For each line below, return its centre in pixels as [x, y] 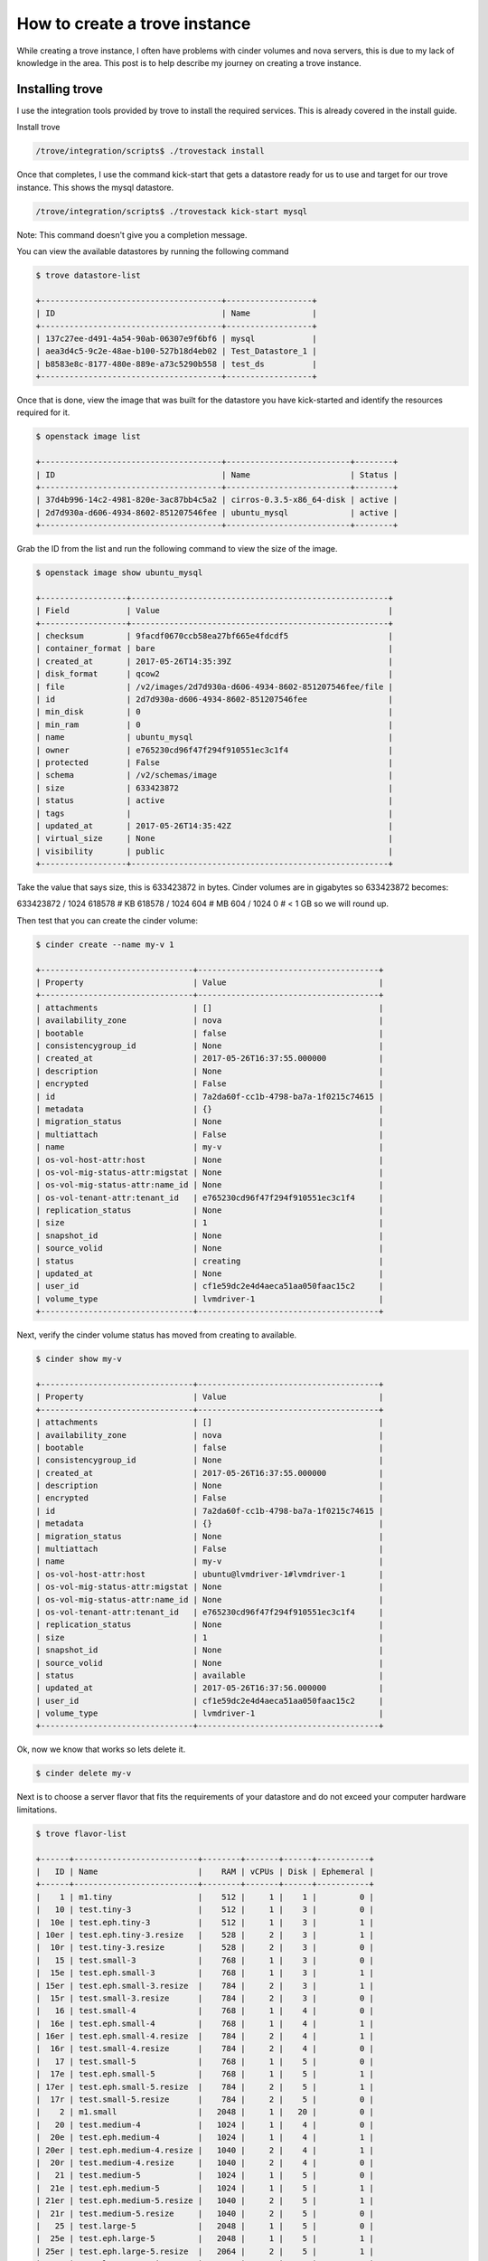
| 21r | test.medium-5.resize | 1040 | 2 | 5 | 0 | [205, 2213]
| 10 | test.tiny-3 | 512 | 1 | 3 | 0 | [205, 1910]
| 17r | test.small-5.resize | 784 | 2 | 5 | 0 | [205, 2100]
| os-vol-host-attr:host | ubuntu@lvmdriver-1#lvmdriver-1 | [210, 1574]
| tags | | [214, 813]
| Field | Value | [214, 611]
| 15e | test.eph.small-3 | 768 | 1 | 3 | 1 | [205, 1973]
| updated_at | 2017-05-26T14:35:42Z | [214, 826]
